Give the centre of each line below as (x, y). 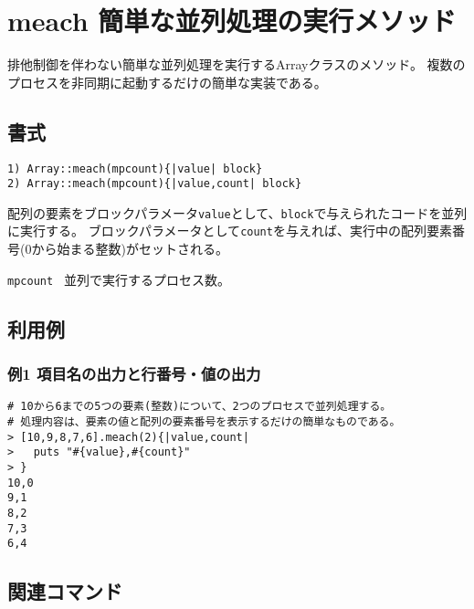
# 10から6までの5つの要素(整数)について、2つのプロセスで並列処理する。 (200, 407)
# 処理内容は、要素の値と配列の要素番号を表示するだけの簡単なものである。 (204, 422)
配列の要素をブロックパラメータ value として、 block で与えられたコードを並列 (237, 212)
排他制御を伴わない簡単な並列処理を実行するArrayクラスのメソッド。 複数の (237, 64)
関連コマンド (65, 591)
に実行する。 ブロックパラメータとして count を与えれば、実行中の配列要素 (230, 231)
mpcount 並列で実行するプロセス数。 (119, 279)
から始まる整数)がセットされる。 (130, 249)
